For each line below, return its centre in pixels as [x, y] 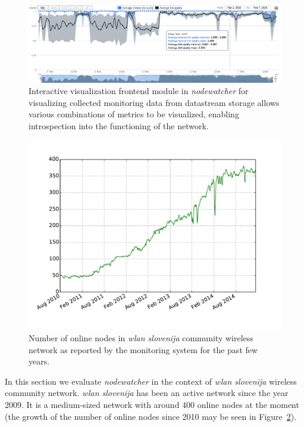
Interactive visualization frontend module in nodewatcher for [139, 91]
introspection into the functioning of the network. [119, 125]
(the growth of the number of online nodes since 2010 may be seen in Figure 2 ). [151, 416]
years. [39, 361]
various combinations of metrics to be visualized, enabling [134, 114]
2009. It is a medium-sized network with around [92, 405]
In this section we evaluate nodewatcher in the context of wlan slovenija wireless [151, 381]
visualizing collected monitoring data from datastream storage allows [154, 102]
